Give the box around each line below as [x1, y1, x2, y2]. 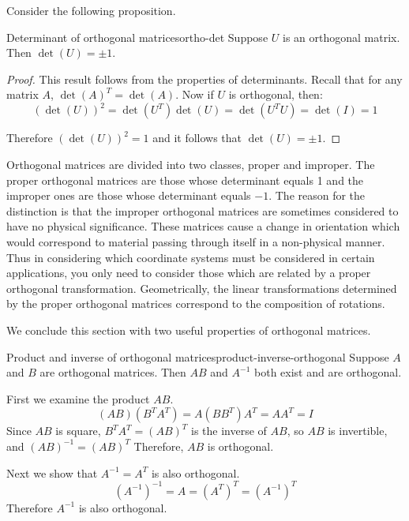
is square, [55, 422, 101, 439]
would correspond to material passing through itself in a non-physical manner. [6, 234, 385, 250]
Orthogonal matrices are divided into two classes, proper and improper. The [6, 156, 375, 173]
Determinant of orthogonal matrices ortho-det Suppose [6, 28, 268, 45]
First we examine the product [6, 390, 150, 407]
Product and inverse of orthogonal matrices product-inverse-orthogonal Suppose [6, 348, 389, 365]
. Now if [175, 86, 214, 103]
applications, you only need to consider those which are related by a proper [6, 264, 371, 281]
